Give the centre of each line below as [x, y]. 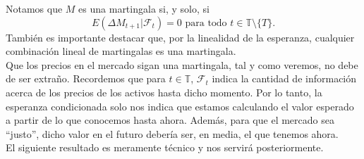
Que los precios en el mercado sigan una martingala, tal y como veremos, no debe [182, 64]
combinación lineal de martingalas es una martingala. [121, 51]
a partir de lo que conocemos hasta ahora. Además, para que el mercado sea [170, 120]
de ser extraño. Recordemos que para [86, 78]
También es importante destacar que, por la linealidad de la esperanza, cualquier [180, 37]
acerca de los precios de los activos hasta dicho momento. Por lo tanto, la [164, 92]
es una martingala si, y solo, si [144, 8]
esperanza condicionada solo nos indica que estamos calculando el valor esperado [180, 106]
